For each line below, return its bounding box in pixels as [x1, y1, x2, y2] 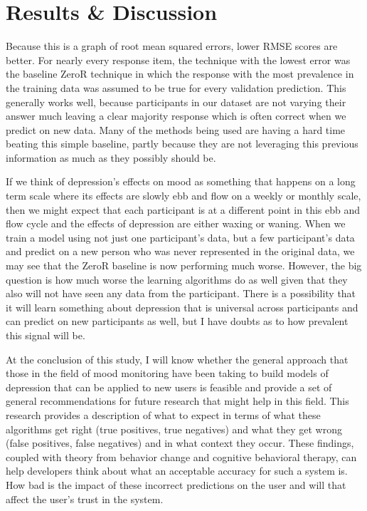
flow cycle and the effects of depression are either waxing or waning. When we [6, 216, 346, 231]
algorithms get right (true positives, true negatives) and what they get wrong [6, 421, 343, 436]
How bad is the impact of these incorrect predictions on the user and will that [6, 477, 346, 492]
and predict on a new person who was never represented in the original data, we [6, 244, 355, 259]
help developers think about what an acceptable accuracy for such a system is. [6, 463, 348, 478]
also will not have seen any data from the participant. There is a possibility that [6, 286, 356, 301]
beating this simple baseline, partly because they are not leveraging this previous [6, 136, 358, 151]
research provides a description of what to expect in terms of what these [6, 407, 321, 422]
